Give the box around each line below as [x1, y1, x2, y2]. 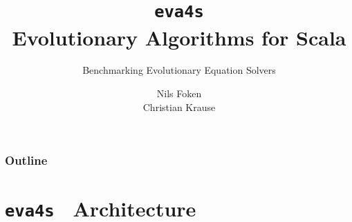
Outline [5, 152, 48, 169]
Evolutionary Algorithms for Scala [12, 23, 346, 51]
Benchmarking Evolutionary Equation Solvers [82, 63, 276, 77]
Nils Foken [156, 86, 202, 101]
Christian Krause [142, 99, 216, 114]
